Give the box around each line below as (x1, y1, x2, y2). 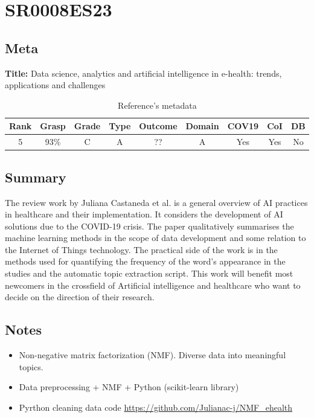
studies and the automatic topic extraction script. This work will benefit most (5, 267, 293, 280)
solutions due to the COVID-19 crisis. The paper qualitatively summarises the (5, 219, 294, 232)
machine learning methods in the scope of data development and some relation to (5, 231, 306, 244)
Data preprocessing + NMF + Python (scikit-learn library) (19, 381, 239, 393)
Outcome (139, 120, 178, 132)
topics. (19, 360, 43, 373)
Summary (5, 167, 66, 186)
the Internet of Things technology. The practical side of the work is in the (5, 243, 278, 256)
